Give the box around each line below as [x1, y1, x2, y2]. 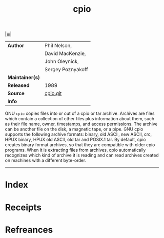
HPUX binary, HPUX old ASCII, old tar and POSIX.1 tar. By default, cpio [5, 136, 146, 143]
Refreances [5, 224, 53, 235]
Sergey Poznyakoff [44, 66, 88, 73]
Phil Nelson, [44, 42, 72, 49]
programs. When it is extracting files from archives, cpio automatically [5, 147, 146, 153]
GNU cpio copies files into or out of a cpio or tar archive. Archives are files [5, 110, 155, 116]
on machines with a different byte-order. [5, 158, 86, 163]
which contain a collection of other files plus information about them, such [5, 116, 155, 122]
